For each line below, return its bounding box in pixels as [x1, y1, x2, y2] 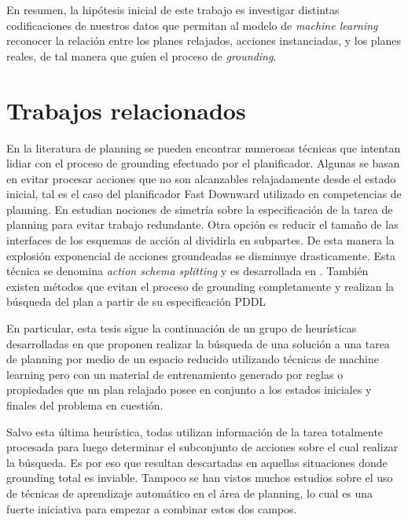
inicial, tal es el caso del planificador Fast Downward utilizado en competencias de [6, 186, 402, 202]
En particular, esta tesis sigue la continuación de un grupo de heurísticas [6, 320, 357, 336]
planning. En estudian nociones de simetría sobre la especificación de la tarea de [6, 200, 393, 217]
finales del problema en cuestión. [6, 397, 164, 413]
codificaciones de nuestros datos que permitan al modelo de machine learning [6, 17, 378, 33]
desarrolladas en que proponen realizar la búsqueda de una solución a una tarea [6, 335, 390, 351]
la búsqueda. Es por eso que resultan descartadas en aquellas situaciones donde [6, 454, 388, 470]
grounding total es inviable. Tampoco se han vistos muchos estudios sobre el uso [6, 469, 393, 486]
